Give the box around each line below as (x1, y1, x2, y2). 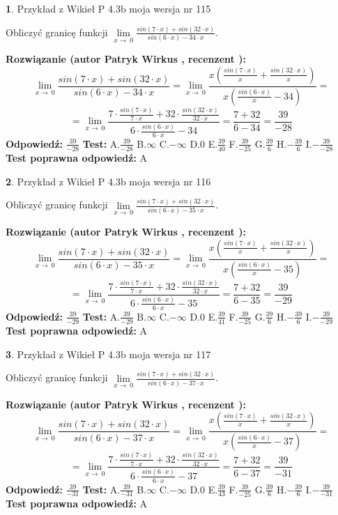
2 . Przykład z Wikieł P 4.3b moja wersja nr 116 (6, 174, 211, 188)
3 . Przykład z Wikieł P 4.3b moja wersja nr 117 (6, 346, 211, 361)
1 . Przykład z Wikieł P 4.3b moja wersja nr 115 (6, 1, 211, 15)
